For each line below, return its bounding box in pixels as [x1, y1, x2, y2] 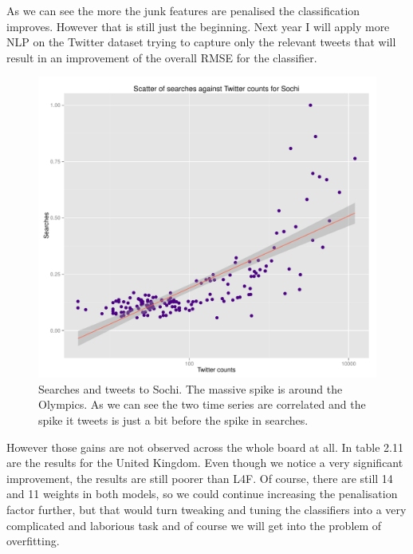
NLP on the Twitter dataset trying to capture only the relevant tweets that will [6, 34, 396, 50]
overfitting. [6, 532, 60, 549]
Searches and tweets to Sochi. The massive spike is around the [38, 380, 343, 397]
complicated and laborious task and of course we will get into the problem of [6, 516, 382, 533]
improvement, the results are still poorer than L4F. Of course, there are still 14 [6, 469, 393, 486]
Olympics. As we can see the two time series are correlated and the [38, 396, 366, 413]
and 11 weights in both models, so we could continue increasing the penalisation [6, 485, 398, 502]
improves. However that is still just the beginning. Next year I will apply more [6, 18, 390, 34]
